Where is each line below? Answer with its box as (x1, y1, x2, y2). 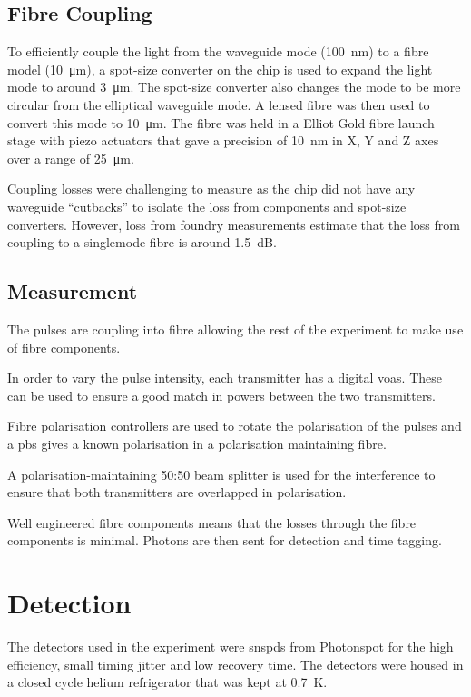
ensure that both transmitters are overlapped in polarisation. (7, 483, 347, 502)
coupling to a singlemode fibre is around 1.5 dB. (7, 233, 277, 252)
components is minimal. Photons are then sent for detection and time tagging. (7, 531, 442, 550)
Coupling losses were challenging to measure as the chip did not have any (7, 179, 416, 198)
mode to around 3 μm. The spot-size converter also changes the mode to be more (7, 77, 461, 96)
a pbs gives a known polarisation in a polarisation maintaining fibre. (7, 433, 387, 453)
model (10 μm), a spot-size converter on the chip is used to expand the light (7, 59, 433, 78)
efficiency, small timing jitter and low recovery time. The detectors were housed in (7, 654, 464, 673)
